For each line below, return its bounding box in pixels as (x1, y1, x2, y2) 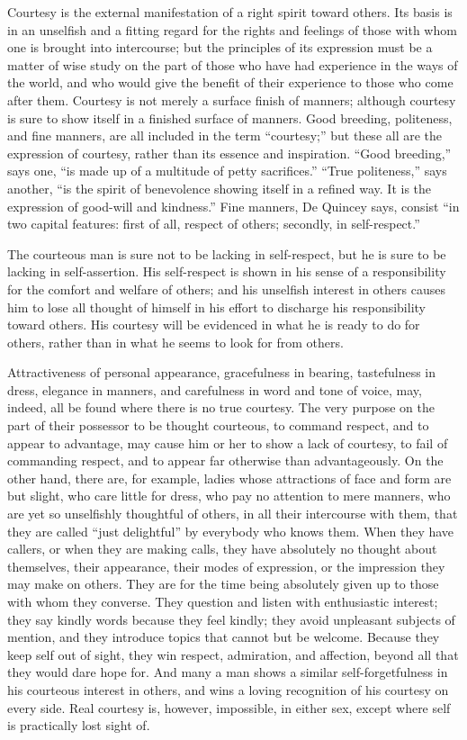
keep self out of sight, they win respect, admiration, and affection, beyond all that (7, 645, 459, 663)
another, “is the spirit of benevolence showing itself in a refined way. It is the (7, 178, 432, 197)
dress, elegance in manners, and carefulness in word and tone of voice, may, (7, 380, 422, 399)
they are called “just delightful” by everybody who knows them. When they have (7, 521, 454, 540)
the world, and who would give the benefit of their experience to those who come (7, 73, 454, 92)
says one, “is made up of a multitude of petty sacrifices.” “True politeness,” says (7, 161, 447, 180)
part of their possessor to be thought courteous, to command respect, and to (7, 416, 429, 435)
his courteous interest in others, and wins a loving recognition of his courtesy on (7, 680, 449, 699)
